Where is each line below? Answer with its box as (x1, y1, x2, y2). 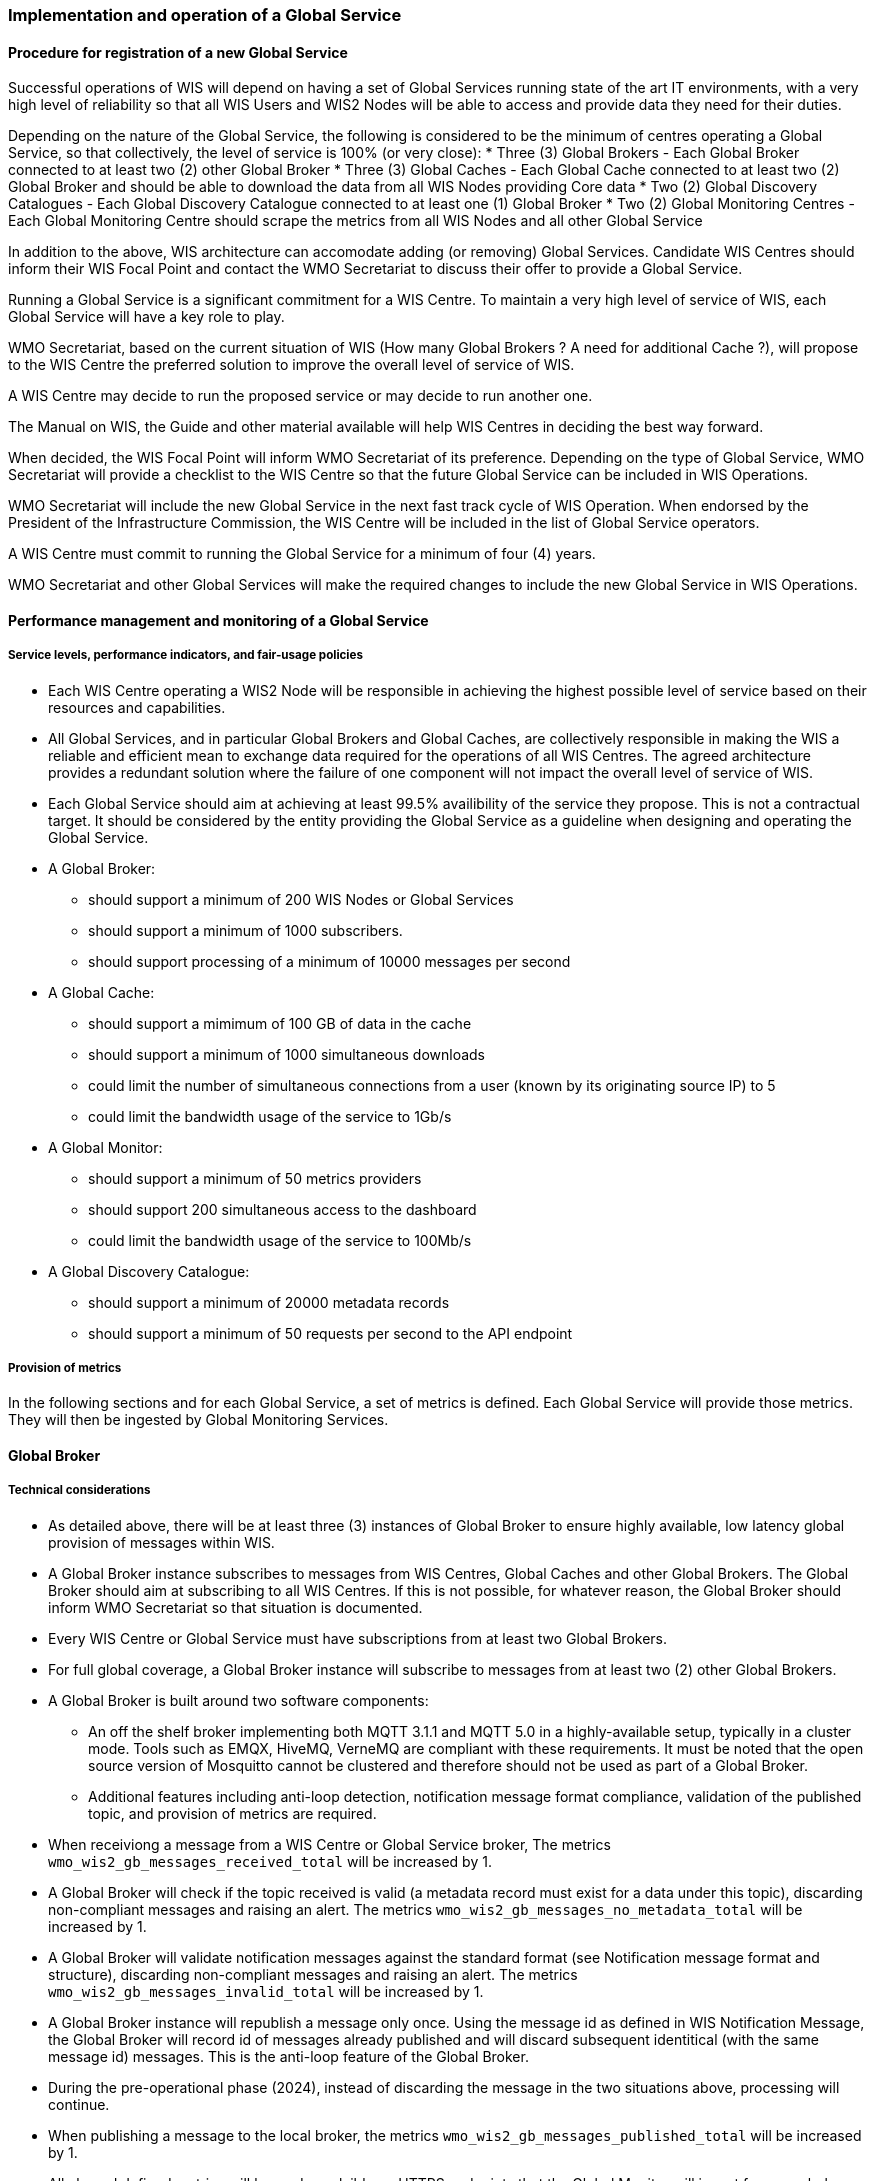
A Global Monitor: (48, 1138, 163, 1156)
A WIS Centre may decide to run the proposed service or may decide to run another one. (8, 387, 593, 405)
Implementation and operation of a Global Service (8, 5, 402, 25)
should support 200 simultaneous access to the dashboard (88, 1200, 477, 1218)
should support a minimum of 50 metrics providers (88, 1169, 422, 1187)
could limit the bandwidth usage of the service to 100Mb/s (88, 1231, 472, 1249)
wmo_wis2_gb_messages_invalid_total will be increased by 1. (48, 1982, 484, 2000)
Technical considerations (8, 1483, 151, 1498)
